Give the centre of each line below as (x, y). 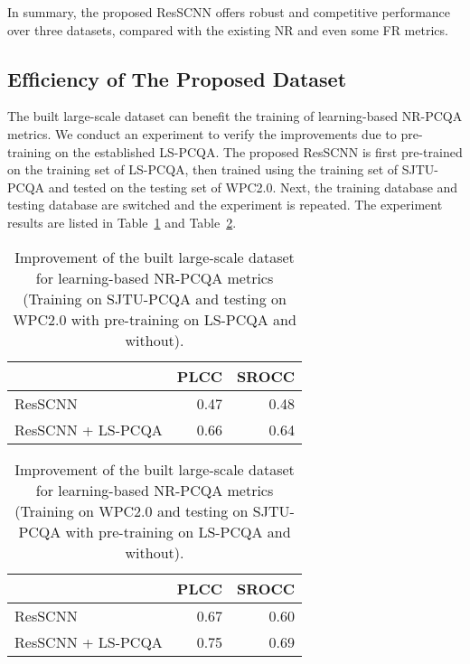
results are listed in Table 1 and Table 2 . (122, 222)
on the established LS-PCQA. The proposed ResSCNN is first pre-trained (258, 151)
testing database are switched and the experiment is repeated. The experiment (225, 205)
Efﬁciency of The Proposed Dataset (177, 78)
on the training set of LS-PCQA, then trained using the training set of (203, 169)
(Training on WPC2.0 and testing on (132, 510)
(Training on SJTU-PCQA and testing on (155, 298)
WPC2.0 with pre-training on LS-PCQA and (155, 319)
